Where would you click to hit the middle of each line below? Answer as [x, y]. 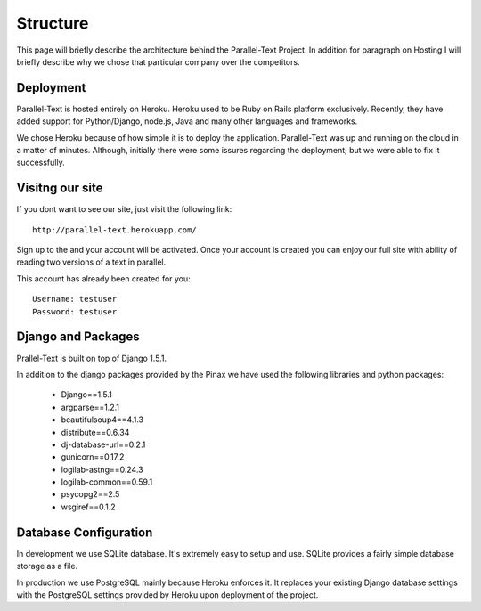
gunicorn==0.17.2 [93, 457]
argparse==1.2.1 [90, 407]
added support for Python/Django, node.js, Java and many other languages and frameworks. [187, 121]
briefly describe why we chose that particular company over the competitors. [158, 61]
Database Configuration [85, 532]
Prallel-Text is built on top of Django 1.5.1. [92, 358]
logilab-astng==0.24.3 [102, 469]
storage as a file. [47, 566]
